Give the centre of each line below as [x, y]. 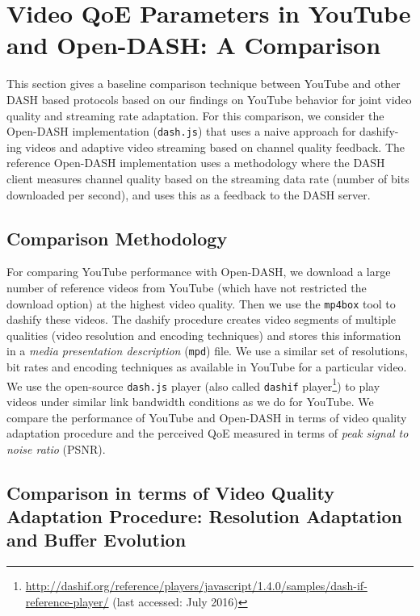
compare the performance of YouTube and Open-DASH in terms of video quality [207, 417]
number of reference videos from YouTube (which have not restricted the [187, 287]
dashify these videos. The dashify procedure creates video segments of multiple [202, 319]
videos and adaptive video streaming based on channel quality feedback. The [215, 147]
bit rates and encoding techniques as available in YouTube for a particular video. [207, 367]
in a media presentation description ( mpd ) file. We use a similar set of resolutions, [207, 351]
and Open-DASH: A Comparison [194, 45]
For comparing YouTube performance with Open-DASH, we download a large [199, 272]
